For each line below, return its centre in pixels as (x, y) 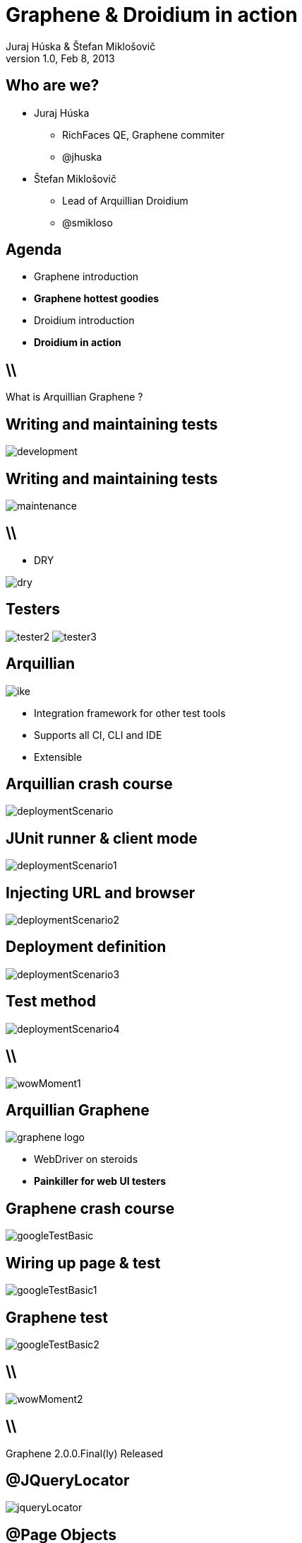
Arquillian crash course (89, 784)
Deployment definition (86, 947)
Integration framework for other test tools (130, 713)
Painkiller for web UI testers (100, 1181)
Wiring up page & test (83, 1263)
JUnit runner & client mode (102, 838)
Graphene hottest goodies (97, 299)
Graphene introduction (86, 277)
